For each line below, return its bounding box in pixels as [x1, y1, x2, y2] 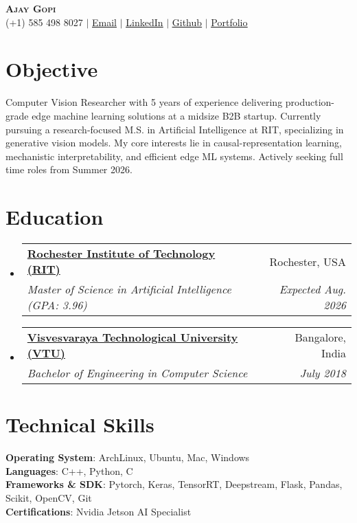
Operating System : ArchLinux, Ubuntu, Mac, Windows [5, 450, 250, 465]
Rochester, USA [269, 253, 346, 269]
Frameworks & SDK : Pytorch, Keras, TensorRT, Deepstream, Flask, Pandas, [5, 477, 343, 491]
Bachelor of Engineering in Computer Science [27, 365, 248, 381]
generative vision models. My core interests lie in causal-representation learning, [5, 135, 342, 150]
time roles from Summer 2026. [5, 162, 133, 177]
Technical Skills [5, 410, 154, 438]
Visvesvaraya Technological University [27, 329, 238, 345]
